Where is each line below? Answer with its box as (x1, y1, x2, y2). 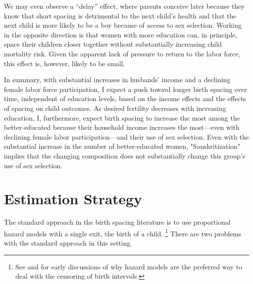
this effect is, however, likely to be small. (4, 58, 125, 68)
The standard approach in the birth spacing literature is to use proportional (4, 217, 231, 227)
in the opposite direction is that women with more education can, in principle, (4, 29, 237, 39)
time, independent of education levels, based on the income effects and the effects (4, 93, 246, 104)
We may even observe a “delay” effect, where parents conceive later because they (4, 1, 245, 11)
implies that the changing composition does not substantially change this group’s (4, 150, 246, 160)
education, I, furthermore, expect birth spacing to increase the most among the (4, 112, 240, 123)
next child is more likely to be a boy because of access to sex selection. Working (4, 20, 242, 30)
